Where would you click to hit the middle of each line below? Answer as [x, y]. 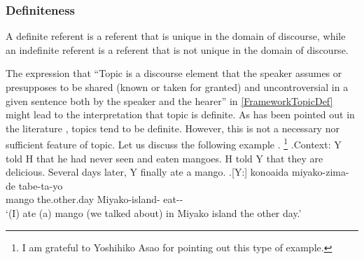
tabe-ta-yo [41, 185]
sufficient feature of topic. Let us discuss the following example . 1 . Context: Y [174, 143]
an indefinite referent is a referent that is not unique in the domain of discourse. [177, 49]
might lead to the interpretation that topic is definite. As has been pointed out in [180, 114]
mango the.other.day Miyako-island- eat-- [94, 199]
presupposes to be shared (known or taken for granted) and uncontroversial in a [177, 87]
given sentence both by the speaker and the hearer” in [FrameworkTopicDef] [169, 100]
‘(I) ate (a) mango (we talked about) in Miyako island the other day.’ [154, 213]
